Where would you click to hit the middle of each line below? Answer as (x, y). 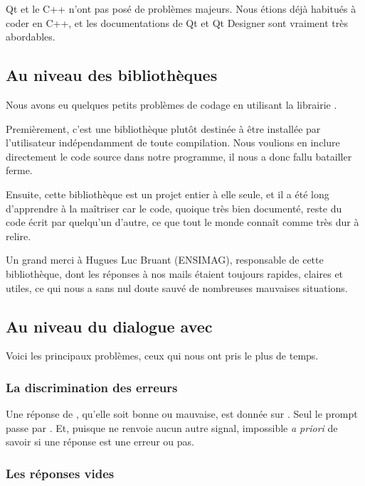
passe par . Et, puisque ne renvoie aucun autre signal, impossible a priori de (172, 427)
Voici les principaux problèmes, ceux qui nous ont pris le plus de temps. (162, 356)
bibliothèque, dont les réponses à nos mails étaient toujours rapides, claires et (175, 273)
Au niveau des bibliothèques (112, 75)
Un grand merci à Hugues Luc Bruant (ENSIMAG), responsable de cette (165, 260)
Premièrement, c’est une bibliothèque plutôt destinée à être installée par (163, 128)
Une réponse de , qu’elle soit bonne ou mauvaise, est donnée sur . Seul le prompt (182, 414)
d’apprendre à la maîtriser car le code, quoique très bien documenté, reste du (174, 208)
